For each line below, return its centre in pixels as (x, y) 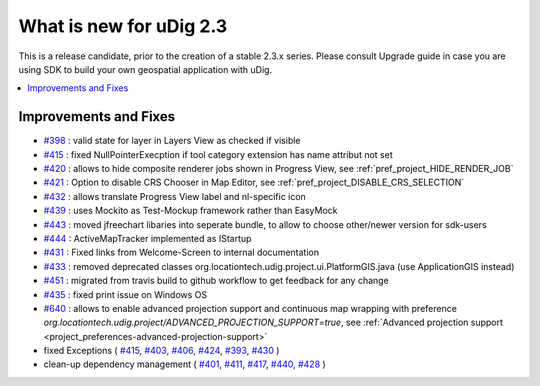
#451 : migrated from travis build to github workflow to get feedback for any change (216, 281)
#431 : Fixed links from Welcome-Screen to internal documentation (181, 252)
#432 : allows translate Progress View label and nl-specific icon (175, 196)
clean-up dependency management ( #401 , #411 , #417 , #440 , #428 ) (185, 364)
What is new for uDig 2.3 (123, 26)
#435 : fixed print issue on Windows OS (125, 294)
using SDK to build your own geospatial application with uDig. (145, 69)
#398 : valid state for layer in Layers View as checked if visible (172, 141)
